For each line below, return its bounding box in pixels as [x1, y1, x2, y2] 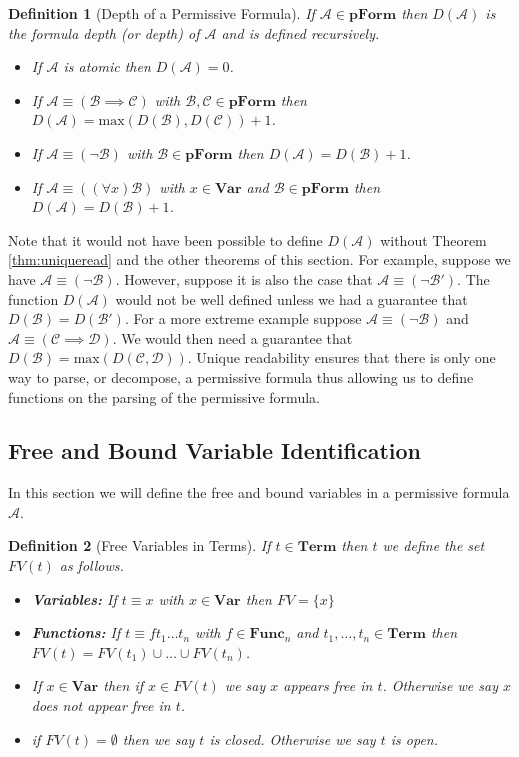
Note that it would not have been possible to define [8, 229, 323, 250]
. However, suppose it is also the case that [115, 268, 373, 289]
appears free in [283, 675, 373, 696]
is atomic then [63, 56, 151, 77]
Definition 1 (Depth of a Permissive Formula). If [8, 3, 315, 23]
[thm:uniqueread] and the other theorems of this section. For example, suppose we [8, 249, 511, 270]
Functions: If [31, 622, 121, 643]
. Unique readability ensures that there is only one [187, 347, 496, 368]
